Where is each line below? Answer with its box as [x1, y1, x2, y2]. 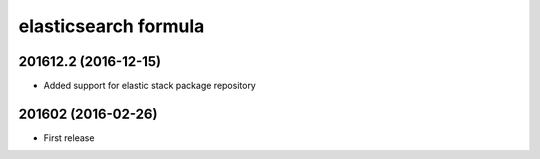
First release [43, 131, 95, 144]
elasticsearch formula [18, 15, 205, 37]
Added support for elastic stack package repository [43, 80, 257, 92]
